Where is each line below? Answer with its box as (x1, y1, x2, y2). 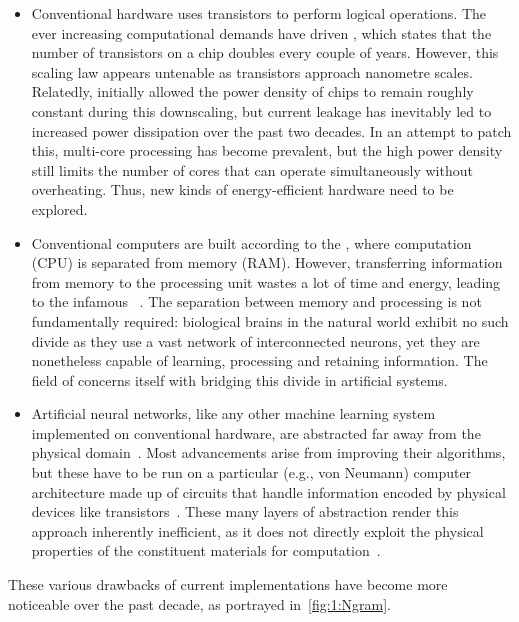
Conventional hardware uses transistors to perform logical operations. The (31, 3, 486, 23)
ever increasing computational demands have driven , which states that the (31, 22, 492, 43)
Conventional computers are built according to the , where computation (31, 232, 472, 253)
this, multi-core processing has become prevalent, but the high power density (31, 140, 503, 161)
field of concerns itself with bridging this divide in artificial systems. (31, 369, 448, 390)
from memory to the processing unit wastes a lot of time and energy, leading (31, 271, 501, 292)
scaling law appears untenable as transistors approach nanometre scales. (31, 61, 473, 82)
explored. (31, 198, 88, 219)
